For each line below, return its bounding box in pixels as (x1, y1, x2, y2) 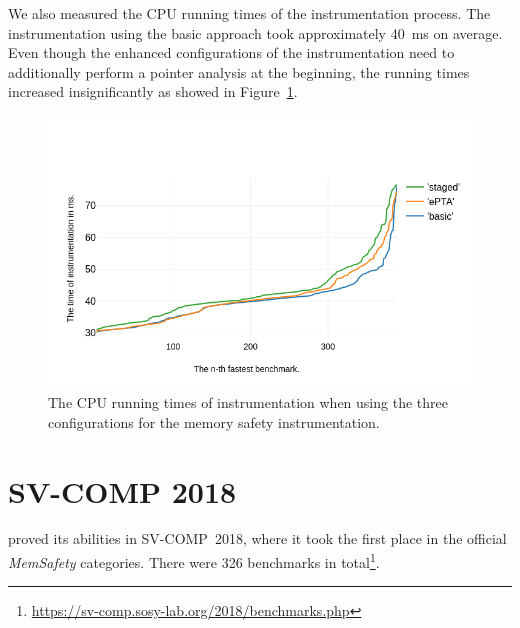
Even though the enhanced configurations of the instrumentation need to (8, 42, 455, 63)
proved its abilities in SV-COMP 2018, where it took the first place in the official (8, 528, 507, 549)
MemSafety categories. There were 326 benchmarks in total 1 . (8, 549, 380, 572)
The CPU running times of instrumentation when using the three (48, 392, 448, 413)
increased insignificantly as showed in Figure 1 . (8, 81, 298, 102)
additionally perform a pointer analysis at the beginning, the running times (8, 61, 470, 82)
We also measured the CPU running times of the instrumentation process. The (8, 3, 491, 23)
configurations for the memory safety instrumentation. (48, 411, 380, 432)
